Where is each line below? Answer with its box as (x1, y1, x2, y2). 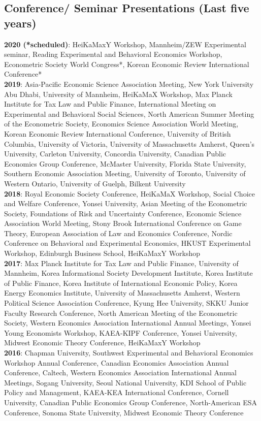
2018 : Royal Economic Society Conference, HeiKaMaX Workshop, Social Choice (4, 188, 255, 199)
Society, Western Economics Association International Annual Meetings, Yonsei (4, 317, 251, 328)
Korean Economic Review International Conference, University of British (4, 128, 231, 139)
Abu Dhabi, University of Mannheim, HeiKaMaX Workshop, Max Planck (4, 88, 233, 99)
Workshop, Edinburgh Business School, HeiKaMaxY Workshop (4, 248, 200, 258)
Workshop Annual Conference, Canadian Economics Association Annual (4, 357, 229, 368)
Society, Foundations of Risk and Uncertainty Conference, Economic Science (4, 208, 242, 218)
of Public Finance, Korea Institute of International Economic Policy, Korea (4, 277, 238, 288)
